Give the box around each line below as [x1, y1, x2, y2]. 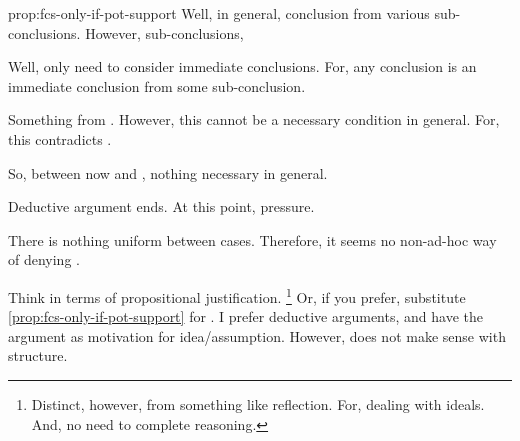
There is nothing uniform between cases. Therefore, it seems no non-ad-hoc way [8, 229, 497, 250]
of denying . [8, 249, 80, 270]
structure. [8, 345, 68, 366]
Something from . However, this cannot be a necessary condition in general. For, [8, 109, 500, 130]
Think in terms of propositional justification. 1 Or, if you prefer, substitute [8, 283, 466, 307]
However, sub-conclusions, [85, 22, 244, 43]
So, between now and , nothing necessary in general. [8, 162, 328, 183]
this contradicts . [8, 128, 112, 149]
